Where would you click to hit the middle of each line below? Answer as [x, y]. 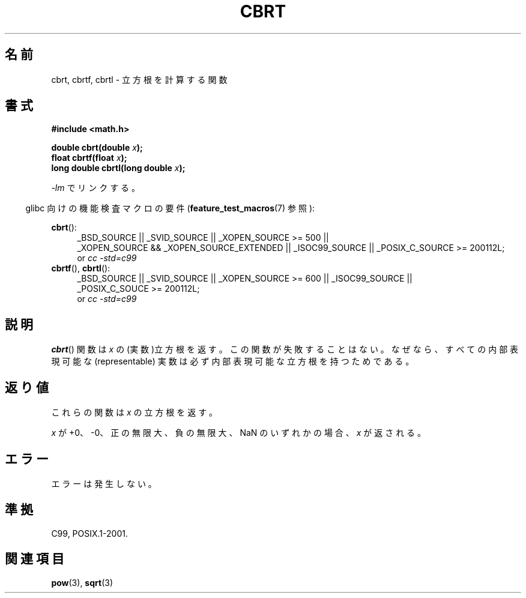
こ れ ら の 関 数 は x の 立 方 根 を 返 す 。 [135, 412]
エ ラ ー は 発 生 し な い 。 [104, 483]
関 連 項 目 [35, 559]
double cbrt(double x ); [97, 148]
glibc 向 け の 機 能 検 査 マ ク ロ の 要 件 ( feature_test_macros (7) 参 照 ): [170, 208]
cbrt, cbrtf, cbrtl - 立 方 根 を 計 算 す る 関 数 [139, 79]
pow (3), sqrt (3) [82, 582]
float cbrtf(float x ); [89, 158]
